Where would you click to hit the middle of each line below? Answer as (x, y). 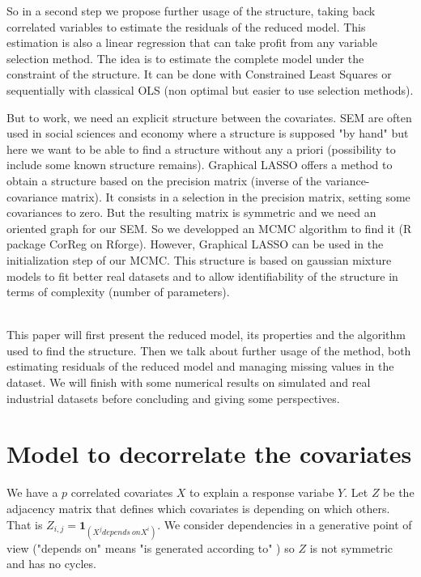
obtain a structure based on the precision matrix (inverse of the (164, 180)
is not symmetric (351, 547)
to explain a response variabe (262, 492)
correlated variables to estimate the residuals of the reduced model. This (186, 26)
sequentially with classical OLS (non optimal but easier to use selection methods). (210, 89)
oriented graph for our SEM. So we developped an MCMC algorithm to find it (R (209, 228)
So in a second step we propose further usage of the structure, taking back (191, 11)
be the (399, 492)
